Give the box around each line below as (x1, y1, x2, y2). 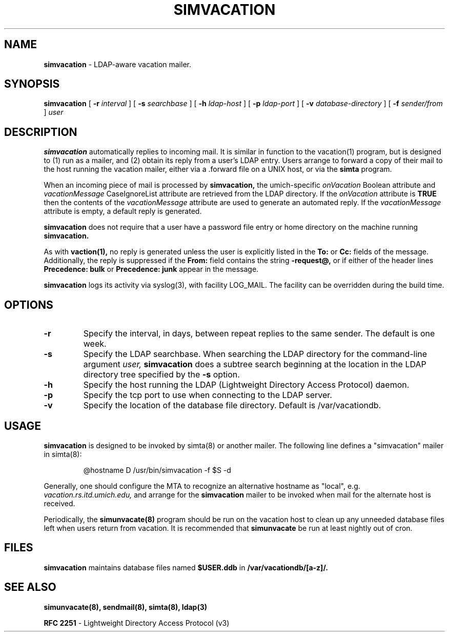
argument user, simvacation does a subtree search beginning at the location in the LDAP (83, 359, 426, 370)
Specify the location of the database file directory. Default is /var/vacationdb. (83, 400, 381, 411)
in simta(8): (44, 449, 82, 459)
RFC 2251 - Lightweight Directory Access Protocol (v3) (44, 618, 230, 627)
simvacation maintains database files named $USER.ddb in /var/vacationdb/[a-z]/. (44, 563, 328, 572)
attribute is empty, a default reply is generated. (44, 207, 202, 216)
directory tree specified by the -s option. (83, 369, 240, 380)
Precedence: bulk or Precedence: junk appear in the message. (44, 265, 259, 274)
